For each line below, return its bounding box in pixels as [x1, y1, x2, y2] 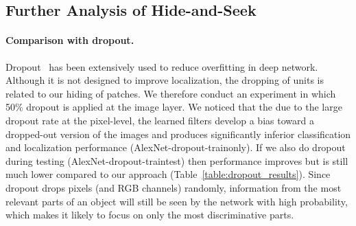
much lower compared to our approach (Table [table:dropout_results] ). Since [5, 167, 331, 181]
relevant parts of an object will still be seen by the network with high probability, [5, 194, 348, 208]
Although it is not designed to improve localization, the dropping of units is [5, 73, 324, 87]
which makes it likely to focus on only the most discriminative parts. [5, 207, 294, 222]
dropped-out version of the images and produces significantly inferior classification [5, 126, 351, 141]
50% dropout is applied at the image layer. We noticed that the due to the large [5, 100, 342, 114]
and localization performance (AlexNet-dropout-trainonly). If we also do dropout [5, 140, 346, 155]
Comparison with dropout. [5, 33, 134, 47]
